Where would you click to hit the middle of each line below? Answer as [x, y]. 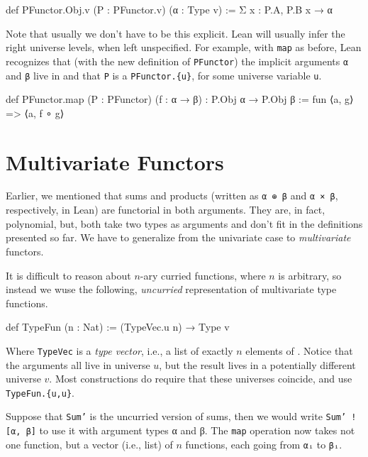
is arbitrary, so [310, 275]
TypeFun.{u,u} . [40, 392]
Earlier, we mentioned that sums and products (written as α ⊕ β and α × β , [172, 196]
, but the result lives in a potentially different [257, 364]
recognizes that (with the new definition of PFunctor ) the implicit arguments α [177, 61]
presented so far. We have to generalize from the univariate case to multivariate [178, 237]
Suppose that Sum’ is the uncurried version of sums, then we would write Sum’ [176, 416]
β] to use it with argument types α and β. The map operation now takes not [190, 430]
